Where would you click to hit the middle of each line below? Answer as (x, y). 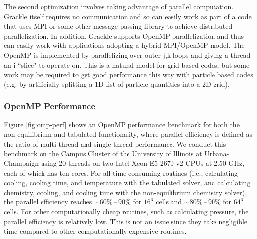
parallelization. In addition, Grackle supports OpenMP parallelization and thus (124, 35)
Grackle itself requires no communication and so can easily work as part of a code (128, 16)
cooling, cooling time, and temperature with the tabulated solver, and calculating (127, 182)
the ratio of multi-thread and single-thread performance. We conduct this (115, 143)
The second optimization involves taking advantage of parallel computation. (119, 6)
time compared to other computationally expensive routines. (95, 231)
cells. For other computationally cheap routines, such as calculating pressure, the (126, 211)
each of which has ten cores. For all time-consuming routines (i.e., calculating (121, 173)
